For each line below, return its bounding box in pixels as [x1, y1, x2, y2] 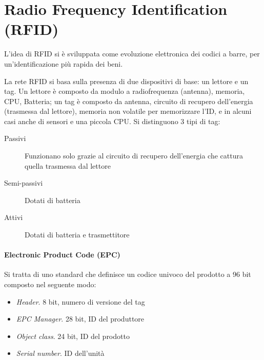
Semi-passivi [4, 177, 43, 188]
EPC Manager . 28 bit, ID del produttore [16, 313, 145, 324]
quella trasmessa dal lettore [25, 160, 111, 171]
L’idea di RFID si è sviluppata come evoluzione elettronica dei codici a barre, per [4, 48, 260, 59]
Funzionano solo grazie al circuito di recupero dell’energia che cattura [25, 150, 243, 161]
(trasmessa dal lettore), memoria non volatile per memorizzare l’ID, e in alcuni [4, 106, 252, 116]
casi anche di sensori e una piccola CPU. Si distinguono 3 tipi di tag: [4, 115, 220, 126]
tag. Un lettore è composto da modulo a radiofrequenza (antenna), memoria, [4, 86, 245, 96]
